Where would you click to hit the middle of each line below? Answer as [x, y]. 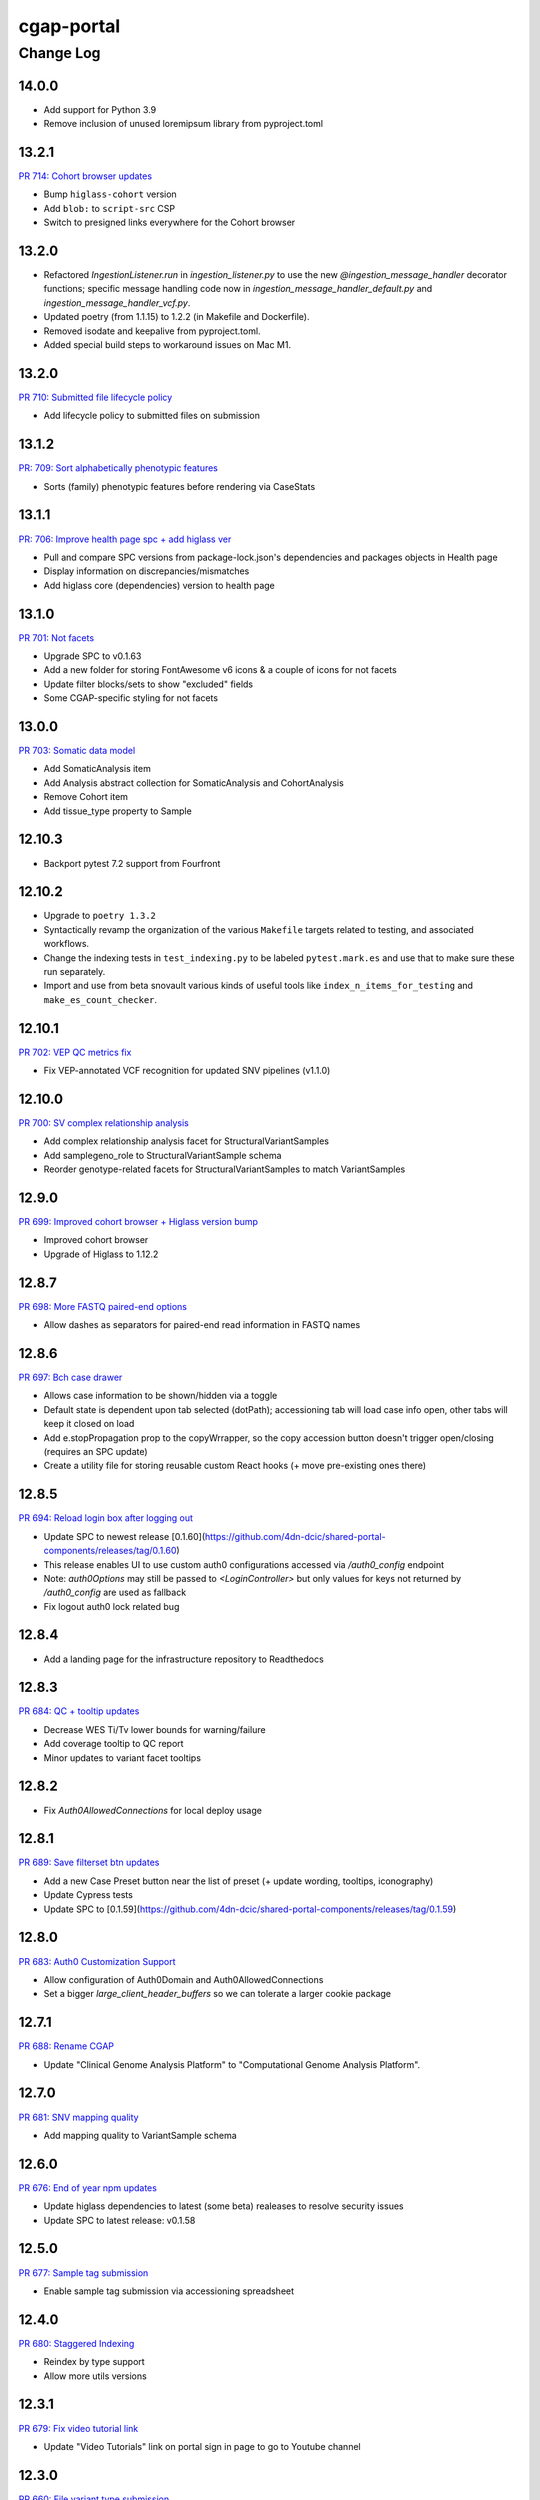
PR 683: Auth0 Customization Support [97, 1961]
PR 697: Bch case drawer [70, 1377]
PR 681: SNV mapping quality [78, 2117]
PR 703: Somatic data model [77, 751]
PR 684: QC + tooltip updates [79, 1711]
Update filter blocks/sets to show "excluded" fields [148, 684]
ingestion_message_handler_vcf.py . [117, 302]
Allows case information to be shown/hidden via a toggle [160, 1396]
